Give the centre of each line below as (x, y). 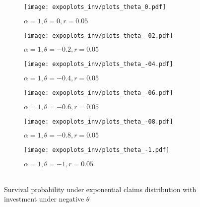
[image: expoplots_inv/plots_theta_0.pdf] (95, 7)
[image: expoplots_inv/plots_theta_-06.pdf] (99, 93)
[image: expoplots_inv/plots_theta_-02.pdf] (99, 35)
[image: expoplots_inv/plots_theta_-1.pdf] (97, 150)
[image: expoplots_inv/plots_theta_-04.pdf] (99, 64)
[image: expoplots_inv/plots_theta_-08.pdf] (99, 121)
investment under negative (44, 199)
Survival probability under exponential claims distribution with (100, 189)
